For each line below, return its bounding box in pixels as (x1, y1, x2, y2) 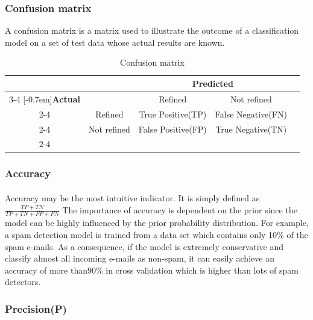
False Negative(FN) (215, 107, 287, 120)
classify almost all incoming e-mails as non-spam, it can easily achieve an (5, 252, 274, 265)
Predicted (192, 77, 233, 89)
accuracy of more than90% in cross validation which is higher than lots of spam (5, 263, 299, 276)
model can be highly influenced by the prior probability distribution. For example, (5, 216, 309, 229)
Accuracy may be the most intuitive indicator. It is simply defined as (5, 191, 260, 204)
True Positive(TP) (139, 107, 207, 120)
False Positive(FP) (138, 122, 207, 135)
